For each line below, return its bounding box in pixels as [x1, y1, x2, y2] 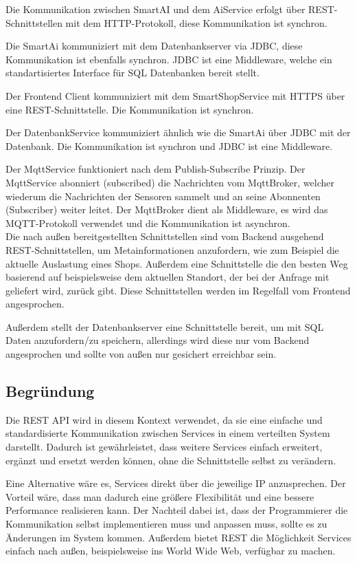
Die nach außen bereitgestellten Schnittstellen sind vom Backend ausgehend [5, 229, 324, 244]
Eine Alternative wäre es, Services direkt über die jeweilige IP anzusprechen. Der [5, 476, 346, 490]
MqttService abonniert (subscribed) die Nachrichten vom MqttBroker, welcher [5, 175, 334, 189]
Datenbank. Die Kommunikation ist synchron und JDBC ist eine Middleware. [5, 138, 333, 153]
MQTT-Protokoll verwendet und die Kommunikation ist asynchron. [5, 215, 290, 230]
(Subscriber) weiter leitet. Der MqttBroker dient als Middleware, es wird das [5, 202, 328, 217]
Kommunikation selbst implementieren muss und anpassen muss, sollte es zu [5, 517, 327, 531]
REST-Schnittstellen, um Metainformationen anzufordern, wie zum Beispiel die [5, 242, 339, 257]
